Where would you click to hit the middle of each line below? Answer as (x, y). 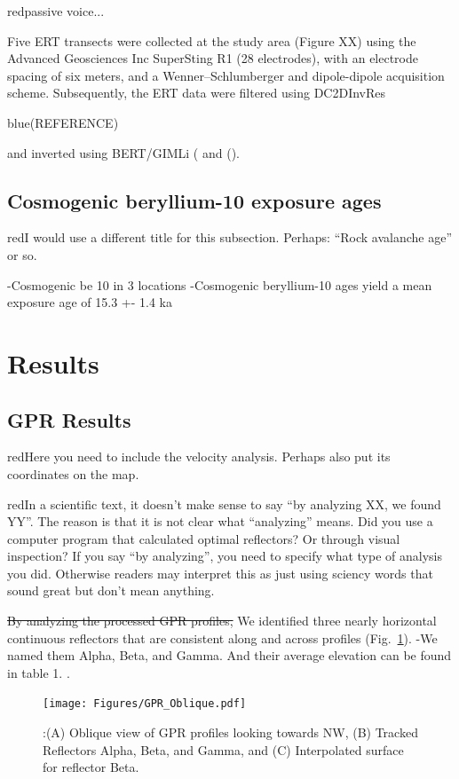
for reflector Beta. (91, 767)
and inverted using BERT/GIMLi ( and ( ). (123, 152)
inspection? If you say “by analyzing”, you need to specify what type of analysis (225, 556)
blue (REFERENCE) (63, 122)
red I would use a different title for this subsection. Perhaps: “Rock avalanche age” (230, 237)
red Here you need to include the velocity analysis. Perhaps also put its (199, 456)
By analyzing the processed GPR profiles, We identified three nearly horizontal (222, 621)
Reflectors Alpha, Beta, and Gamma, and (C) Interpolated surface (223, 749)
